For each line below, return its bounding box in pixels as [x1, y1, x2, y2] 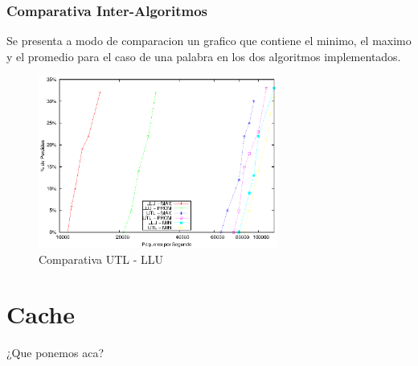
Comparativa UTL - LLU [39, 250, 163, 267]
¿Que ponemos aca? [6, 344, 104, 361]
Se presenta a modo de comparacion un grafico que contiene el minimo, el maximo [6, 32, 412, 49]
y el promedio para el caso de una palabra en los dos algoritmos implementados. [6, 47, 401, 64]
